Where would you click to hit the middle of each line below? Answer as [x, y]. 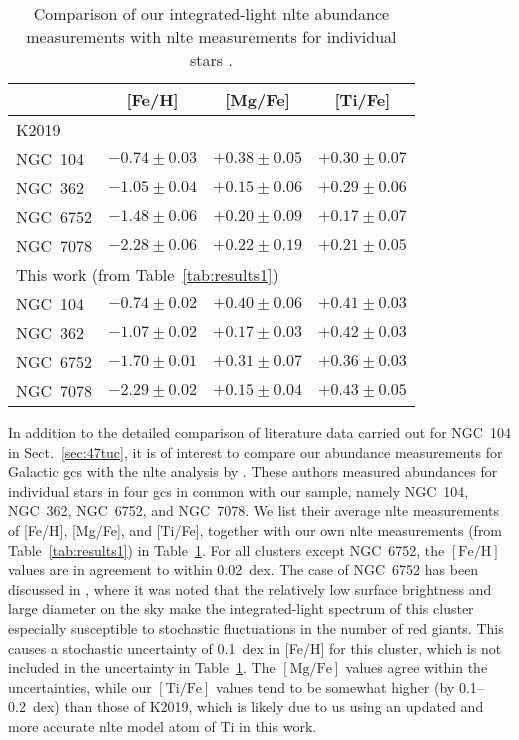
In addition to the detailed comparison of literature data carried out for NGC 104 [259, 432]
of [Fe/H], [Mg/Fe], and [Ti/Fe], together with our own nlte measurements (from [255, 529]
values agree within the [416, 667]
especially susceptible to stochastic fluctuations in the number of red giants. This [256, 627]
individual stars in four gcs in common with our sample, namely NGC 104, [238, 490]
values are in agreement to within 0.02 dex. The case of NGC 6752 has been [243, 569]
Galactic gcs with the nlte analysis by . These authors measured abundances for [253, 471]
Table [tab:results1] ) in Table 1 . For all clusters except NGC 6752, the [226, 549]
